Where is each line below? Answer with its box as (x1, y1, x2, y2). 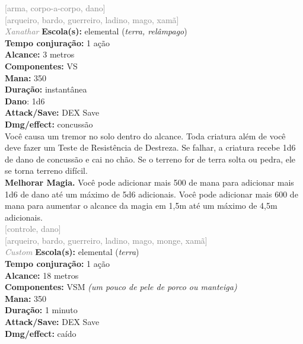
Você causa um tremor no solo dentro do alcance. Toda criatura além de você (5, 129, 286, 142)
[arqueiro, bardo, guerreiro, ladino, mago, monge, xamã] (5, 234, 208, 246)
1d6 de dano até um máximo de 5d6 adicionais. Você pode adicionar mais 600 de (5, 187, 298, 200)
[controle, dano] (5, 222, 61, 235)
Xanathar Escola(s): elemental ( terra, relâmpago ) (5, 25, 187, 37)
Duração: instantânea (5, 83, 87, 95)
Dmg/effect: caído (5, 327, 76, 339)
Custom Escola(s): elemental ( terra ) (5, 246, 139, 258)
